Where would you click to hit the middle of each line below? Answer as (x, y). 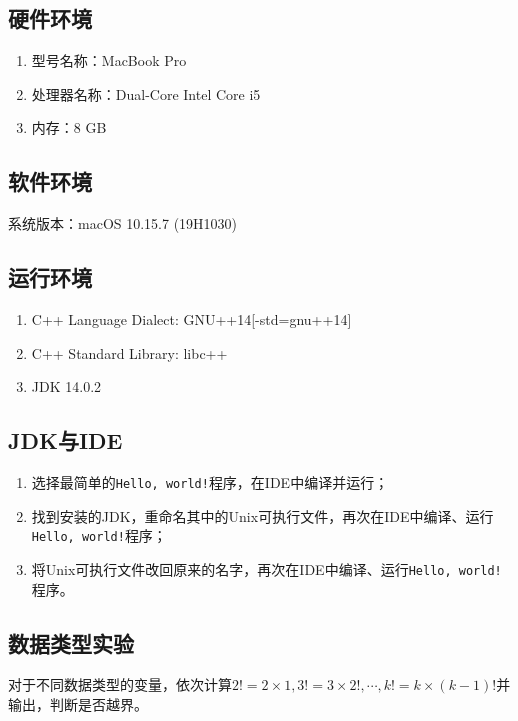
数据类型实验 (71, 642)
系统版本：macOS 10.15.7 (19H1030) (123, 223)
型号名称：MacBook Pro (109, 60)
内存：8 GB (69, 127)
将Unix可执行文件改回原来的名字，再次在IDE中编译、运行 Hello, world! (266, 568)
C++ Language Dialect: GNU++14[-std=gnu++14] (191, 318)
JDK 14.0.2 (66, 386)
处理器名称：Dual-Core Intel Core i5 (146, 93)
